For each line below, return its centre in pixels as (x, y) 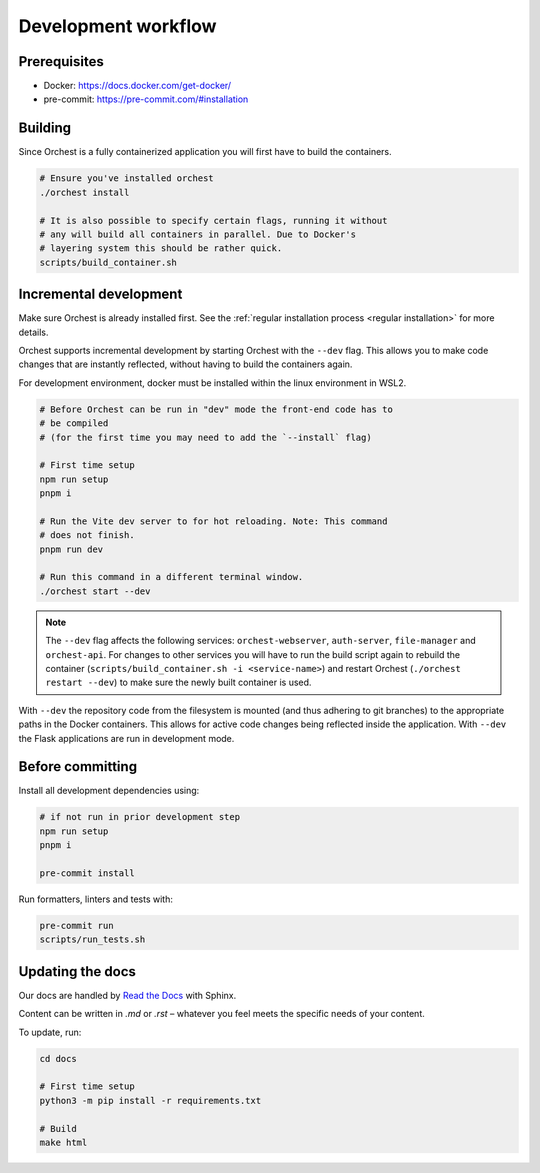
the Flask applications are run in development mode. (126, 738)
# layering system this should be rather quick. (161, 248)
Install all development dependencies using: (109, 791)
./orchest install (84, 192)
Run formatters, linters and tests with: (96, 899)
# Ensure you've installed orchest (126, 178)
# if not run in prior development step (139, 817)
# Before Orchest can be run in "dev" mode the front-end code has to (216, 409)
